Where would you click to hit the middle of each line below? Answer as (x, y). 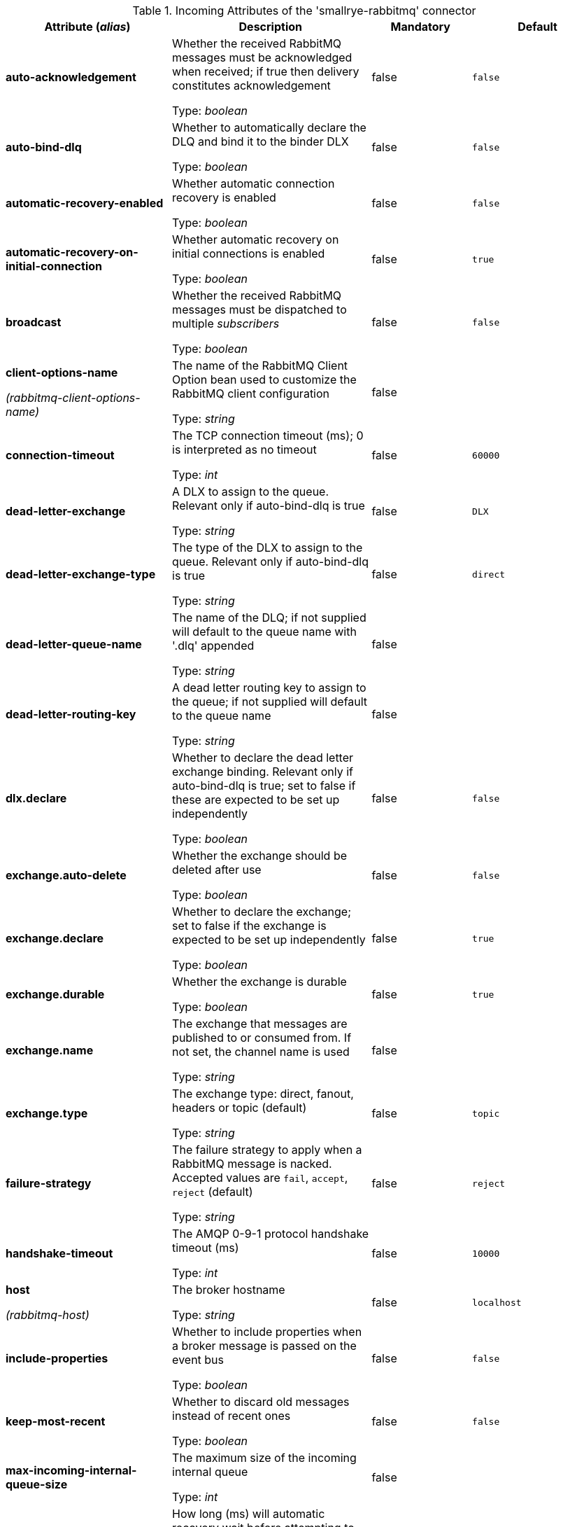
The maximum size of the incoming (264, 1458)
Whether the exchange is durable (259, 982)
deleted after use (217, 870)
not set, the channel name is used (261, 1052)
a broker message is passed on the (264, 1346)
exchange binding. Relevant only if (263, 772)
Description (270, 27)
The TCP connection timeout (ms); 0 (268, 435)
